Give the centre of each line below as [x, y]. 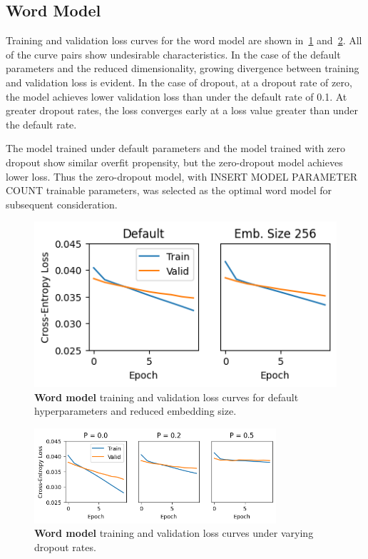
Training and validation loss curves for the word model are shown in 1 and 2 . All [184, 40]
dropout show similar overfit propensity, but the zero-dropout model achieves [174, 162]
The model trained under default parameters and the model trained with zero [175, 148]
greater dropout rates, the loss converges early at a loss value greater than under [182, 110]
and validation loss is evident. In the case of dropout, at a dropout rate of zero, [179, 82]
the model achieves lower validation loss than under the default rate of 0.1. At [177, 96]
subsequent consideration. [62, 204]
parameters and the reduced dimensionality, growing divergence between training [183, 68]
